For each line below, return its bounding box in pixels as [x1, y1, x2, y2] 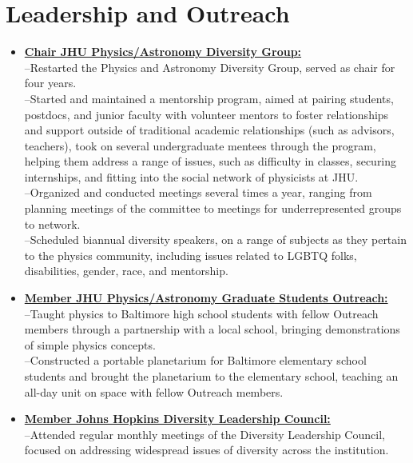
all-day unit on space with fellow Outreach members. [24, 383, 284, 400]
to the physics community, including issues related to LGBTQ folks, [24, 246, 357, 263]
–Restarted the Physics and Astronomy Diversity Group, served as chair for [24, 58, 395, 75]
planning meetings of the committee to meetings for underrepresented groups [24, 200, 402, 217]
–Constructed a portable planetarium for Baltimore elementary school [24, 352, 367, 369]
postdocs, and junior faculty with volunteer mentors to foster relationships [24, 106, 389, 122]
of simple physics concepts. [24, 336, 156, 353]
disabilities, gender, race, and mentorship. [24, 262, 228, 279]
